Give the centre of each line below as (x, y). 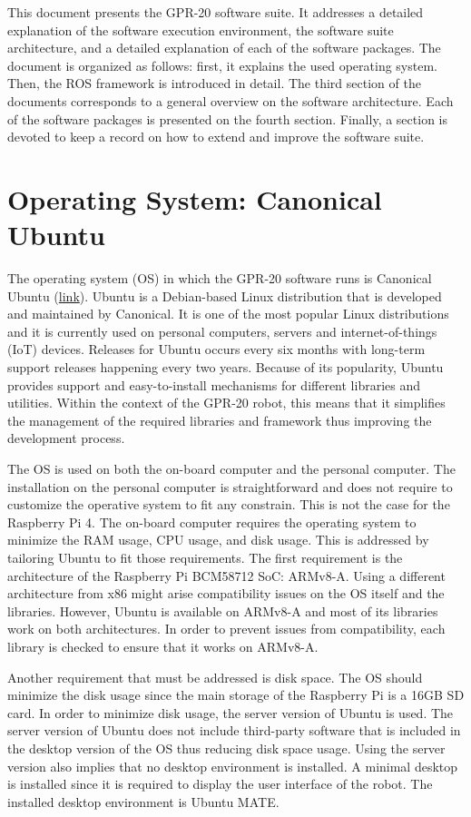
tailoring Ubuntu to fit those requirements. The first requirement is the (205, 557)
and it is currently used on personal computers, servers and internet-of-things (222, 331)
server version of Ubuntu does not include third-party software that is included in (234, 730)
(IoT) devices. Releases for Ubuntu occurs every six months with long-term (216, 349)
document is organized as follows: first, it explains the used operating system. (222, 65)
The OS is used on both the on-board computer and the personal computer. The (231, 468)
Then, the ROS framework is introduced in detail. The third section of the (214, 83)
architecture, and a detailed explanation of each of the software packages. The (224, 48)
